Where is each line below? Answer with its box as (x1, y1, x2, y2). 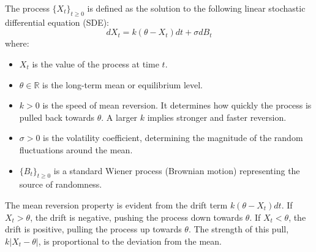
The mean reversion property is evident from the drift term (5, 198, 228, 211)
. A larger (101, 110, 138, 123)
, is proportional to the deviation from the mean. (38, 234, 222, 247)
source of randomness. (19, 178, 102, 191)
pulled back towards (19, 110, 95, 123)
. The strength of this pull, (188, 223, 289, 235)
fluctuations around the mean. (19, 143, 133, 156)
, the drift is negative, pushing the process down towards (30, 210, 243, 223)
